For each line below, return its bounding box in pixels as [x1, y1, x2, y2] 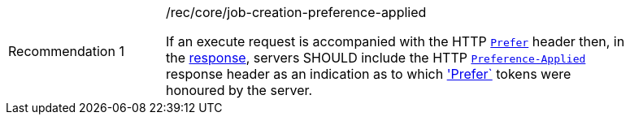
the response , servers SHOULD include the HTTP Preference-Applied [166, 50, 586, 66]
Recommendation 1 [8, 43, 124, 59]
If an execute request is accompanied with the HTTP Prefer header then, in [166, 33, 625, 50]
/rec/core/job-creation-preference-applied [166, 4, 427, 20]
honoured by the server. [166, 82, 313, 98]
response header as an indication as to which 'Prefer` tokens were [166, 66, 571, 82]
